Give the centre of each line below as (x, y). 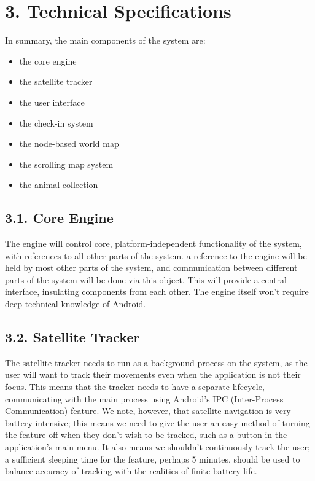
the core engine (48, 61)
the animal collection (59, 185)
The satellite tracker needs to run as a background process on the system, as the (156, 362)
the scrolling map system (66, 164)
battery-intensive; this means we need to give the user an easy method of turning (157, 422)
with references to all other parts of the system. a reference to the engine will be (156, 255)
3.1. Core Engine (59, 218)
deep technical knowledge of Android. (76, 304)
